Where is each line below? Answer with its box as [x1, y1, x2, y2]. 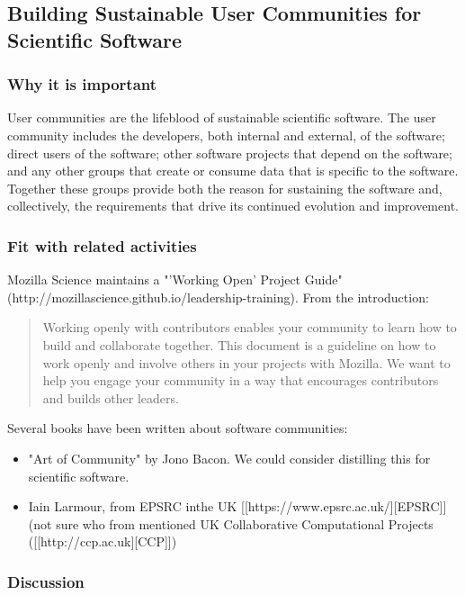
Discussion [7, 570, 85, 592]
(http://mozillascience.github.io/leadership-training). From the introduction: [7, 287, 429, 306]
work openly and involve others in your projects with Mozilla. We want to [42, 353, 451, 372]
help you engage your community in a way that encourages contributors [42, 371, 439, 390]
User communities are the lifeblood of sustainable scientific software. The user [7, 108, 436, 127]
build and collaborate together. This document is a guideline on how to [42, 335, 436, 354]
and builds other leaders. [42, 388, 179, 407]
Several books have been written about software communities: [7, 419, 348, 437]
